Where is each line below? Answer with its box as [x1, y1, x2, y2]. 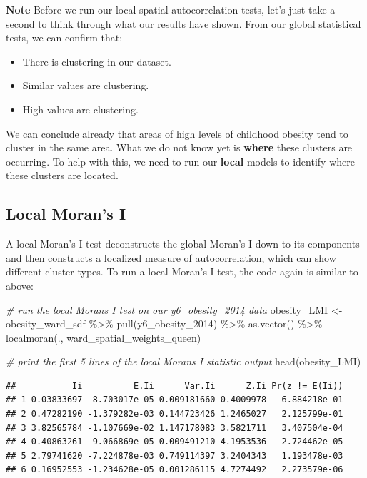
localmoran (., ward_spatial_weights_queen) [6, 330, 201, 345]
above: [6, 278, 34, 293]
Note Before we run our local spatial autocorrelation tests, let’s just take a [6, 2, 336, 16]
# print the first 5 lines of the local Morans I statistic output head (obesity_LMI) [6, 354, 361, 369]
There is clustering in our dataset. [22, 54, 171, 68]
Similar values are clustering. [22, 78, 149, 93]
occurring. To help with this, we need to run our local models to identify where [6, 153, 355, 168]
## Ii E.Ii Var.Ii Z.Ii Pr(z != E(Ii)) [6, 380, 343, 391]
